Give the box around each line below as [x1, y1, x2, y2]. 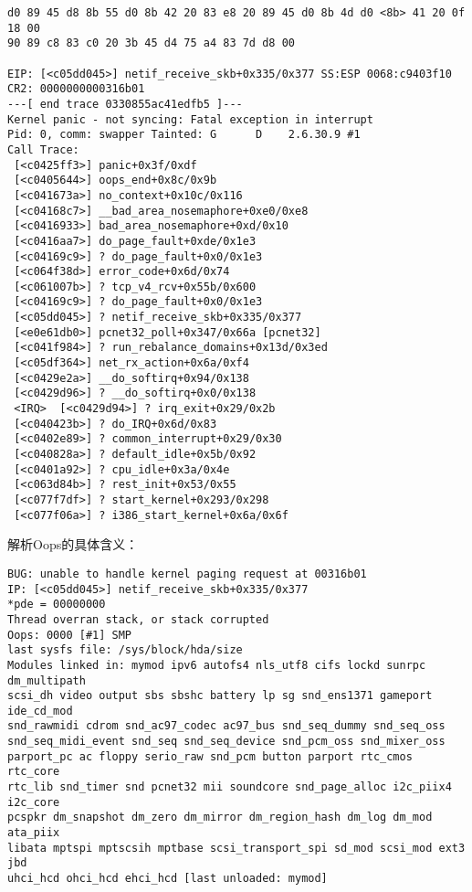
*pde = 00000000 [7, 598, 106, 611]
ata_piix [7, 826, 60, 840]
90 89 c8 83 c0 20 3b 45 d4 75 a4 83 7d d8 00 [7, 37, 295, 50]
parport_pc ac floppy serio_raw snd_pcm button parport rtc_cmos [7, 749, 413, 763]
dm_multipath [7, 674, 86, 687]
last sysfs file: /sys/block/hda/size [7, 643, 243, 657]
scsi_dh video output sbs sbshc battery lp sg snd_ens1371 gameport [7, 689, 433, 703]
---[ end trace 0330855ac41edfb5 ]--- [7, 97, 243, 111]
